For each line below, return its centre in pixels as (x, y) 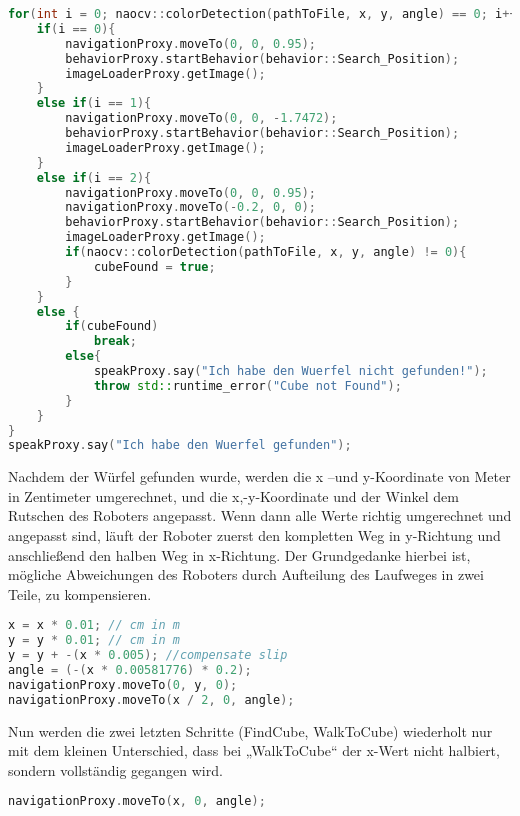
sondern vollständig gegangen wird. (115, 769)
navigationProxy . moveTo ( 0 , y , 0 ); (123, 684)
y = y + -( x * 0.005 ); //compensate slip (148, 655)
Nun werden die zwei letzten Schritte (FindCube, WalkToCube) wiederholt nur (250, 730)
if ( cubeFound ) (112, 326)
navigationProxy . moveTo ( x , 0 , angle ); (137, 801)
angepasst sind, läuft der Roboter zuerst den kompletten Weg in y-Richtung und (254, 535)
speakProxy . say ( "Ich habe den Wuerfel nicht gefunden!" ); (290, 371)
